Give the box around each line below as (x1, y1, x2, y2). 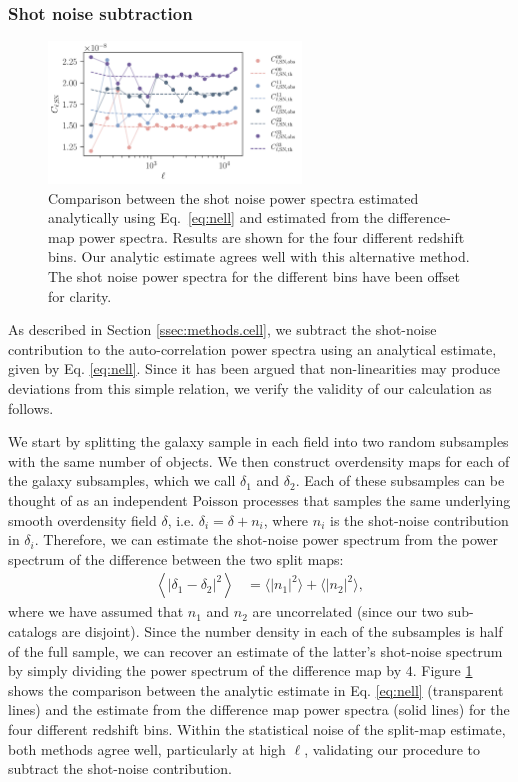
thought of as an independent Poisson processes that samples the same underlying (8, 489, 511, 510)
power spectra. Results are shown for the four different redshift (79, 226, 465, 247)
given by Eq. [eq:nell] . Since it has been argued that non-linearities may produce (8, 358, 501, 379)
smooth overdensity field (8, 509, 157, 530)
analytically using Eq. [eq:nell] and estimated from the (48, 207, 384, 228)
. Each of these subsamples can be (295, 470, 505, 491)
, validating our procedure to (304, 738, 481, 759)
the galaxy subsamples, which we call (8, 470, 236, 491)
